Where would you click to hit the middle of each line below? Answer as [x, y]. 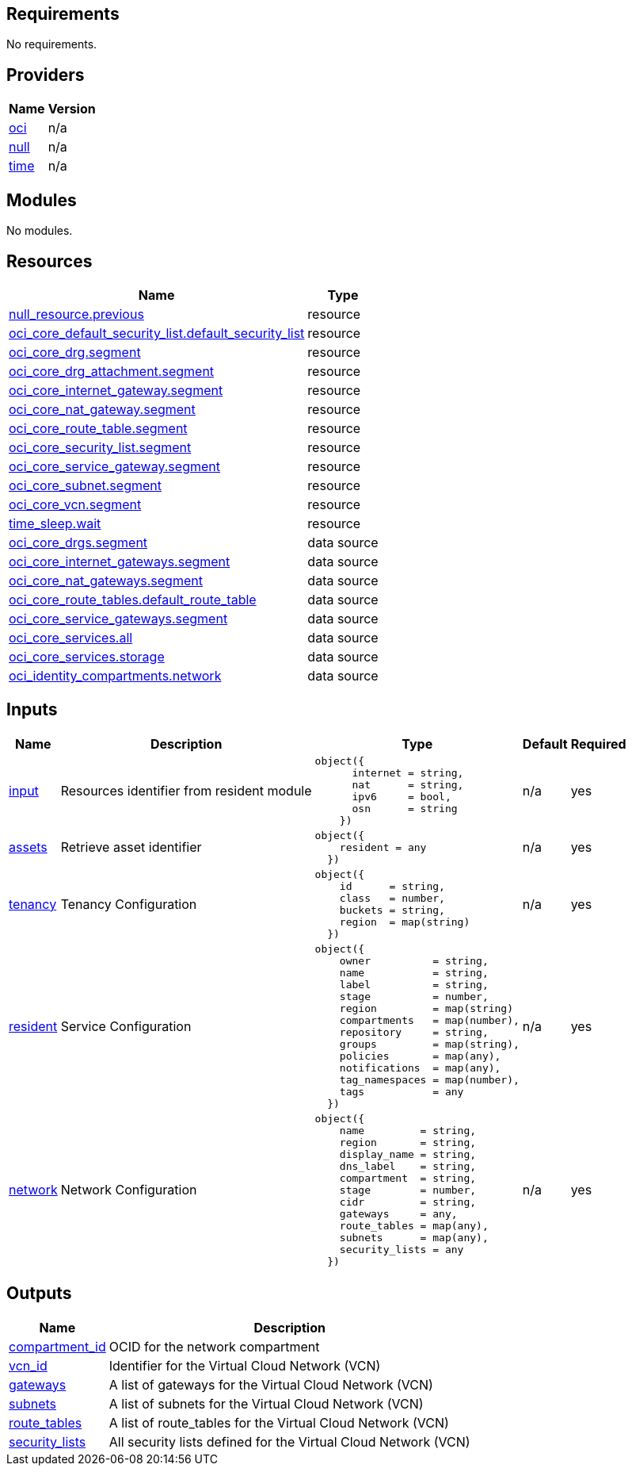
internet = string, [408, 772]
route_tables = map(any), [414, 1225]
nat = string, [408, 784]
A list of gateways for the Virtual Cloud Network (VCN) [271, 1384]
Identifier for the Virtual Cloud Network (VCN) [245, 1365]
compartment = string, [408, 1178]
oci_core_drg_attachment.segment [112, 371]
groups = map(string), [429, 1044]
